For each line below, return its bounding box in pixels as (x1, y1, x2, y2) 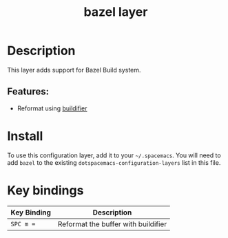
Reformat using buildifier (17, 104, 87, 112)
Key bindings (7, 182, 84, 198)
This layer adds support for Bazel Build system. (7, 66, 141, 74)
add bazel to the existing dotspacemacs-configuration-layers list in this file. (7, 158, 221, 166)
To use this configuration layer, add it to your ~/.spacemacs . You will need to (7, 151, 222, 159)
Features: (7, 86, 50, 97)
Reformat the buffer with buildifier (57, 219, 167, 228)
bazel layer (83, 4, 148, 20)
